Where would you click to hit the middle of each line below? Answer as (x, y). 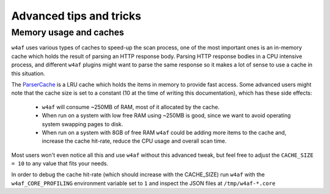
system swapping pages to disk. (82, 124)
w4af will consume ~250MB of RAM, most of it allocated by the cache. (131, 107)
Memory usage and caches (68, 32)
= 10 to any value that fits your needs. (60, 163)
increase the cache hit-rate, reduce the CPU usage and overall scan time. (134, 141)
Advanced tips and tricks (76, 16)
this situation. (28, 73)
